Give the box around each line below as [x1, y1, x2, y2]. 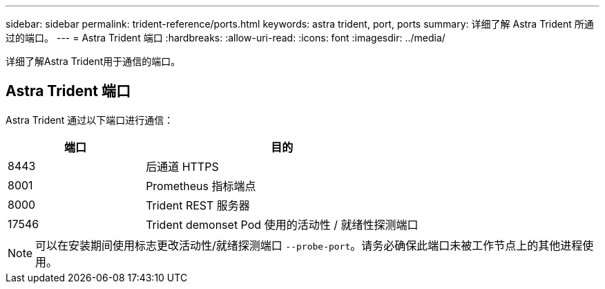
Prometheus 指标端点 [146, 178, 256, 193]
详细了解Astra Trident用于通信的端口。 [6, 55, 181, 67]
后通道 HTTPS [146, 159, 219, 174]
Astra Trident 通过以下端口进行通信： [6, 113, 174, 126]
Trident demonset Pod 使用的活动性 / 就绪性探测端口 [146, 217, 419, 232]
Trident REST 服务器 [146, 198, 250, 212]
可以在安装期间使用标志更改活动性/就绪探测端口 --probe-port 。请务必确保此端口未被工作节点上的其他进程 [35, 238, 583, 252]
